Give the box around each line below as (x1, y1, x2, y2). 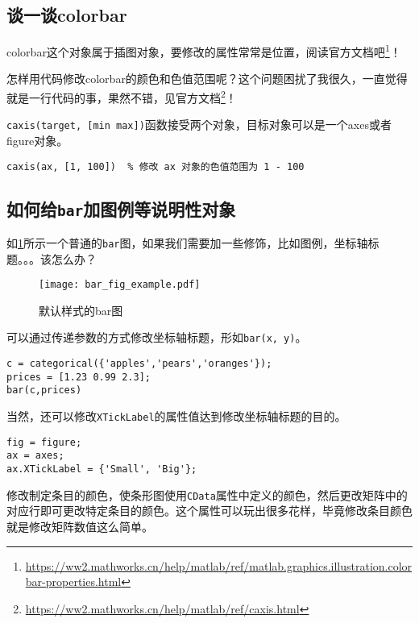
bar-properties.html (25, 573, 122, 590)
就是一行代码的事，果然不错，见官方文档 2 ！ (6, 87, 237, 106)
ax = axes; (6, 450, 64, 462)
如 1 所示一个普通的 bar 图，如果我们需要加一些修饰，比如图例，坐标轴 (6, 234, 368, 251)
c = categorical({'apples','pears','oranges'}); (6, 358, 272, 370)
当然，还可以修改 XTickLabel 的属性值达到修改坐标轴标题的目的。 (6, 408, 346, 425)
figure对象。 (6, 131, 68, 148)
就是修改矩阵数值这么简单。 (6, 517, 153, 534)
